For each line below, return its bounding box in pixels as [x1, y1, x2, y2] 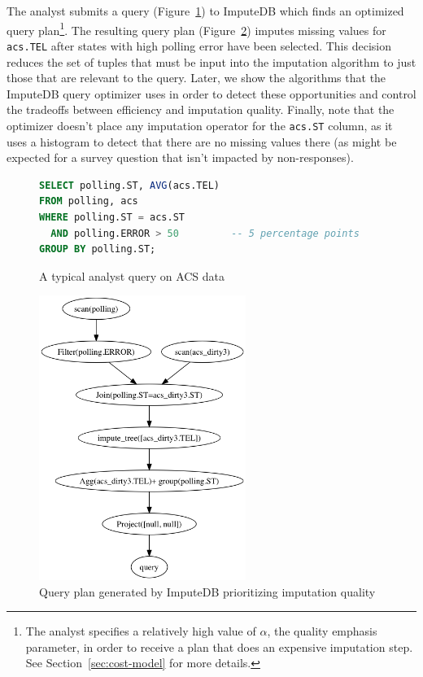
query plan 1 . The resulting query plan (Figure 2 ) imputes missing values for [7, 19, 386, 38]
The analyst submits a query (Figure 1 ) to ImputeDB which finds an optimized [7, 2, 404, 19]
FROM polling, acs [39, 195, 138, 207]
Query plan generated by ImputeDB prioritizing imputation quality [39, 583, 376, 600]
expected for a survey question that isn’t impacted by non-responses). [7, 149, 354, 166]
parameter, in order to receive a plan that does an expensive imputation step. [25, 638, 413, 655]
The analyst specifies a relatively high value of [25, 622, 256, 640]
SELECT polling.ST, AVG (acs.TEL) [39, 179, 220, 191]
